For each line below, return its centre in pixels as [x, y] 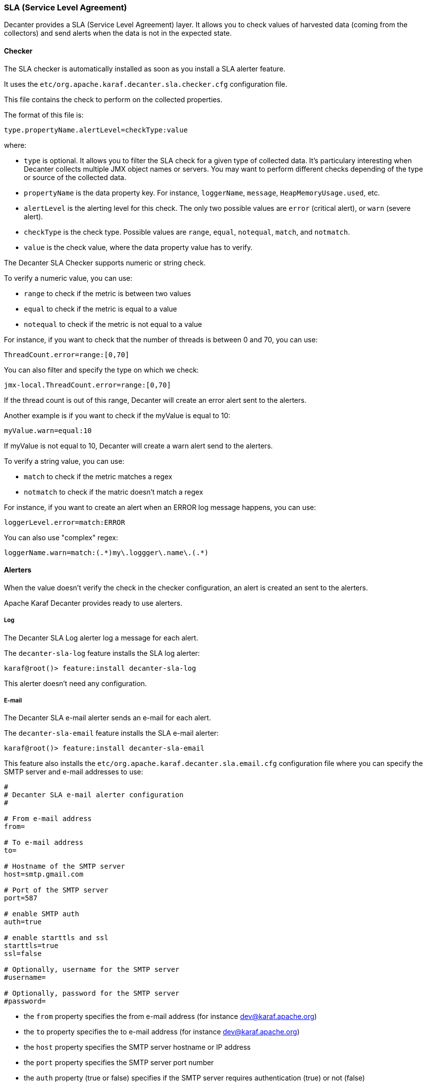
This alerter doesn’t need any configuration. [76, 683]
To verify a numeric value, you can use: [68, 278]
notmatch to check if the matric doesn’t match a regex [113, 492]
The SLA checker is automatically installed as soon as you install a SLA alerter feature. [145, 68]
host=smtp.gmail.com [44, 874]
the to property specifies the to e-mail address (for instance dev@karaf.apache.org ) [162, 1032]
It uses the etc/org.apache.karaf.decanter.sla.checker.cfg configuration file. [146, 84]
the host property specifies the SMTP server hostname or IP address [137, 1047]
